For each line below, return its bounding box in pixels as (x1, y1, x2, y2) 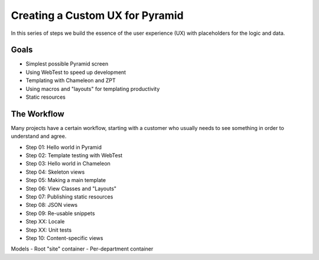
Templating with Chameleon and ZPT (25, 77, 116, 84)
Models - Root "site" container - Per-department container (11, 245, 154, 252)
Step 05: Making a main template (25, 177, 106, 184)
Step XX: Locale (25, 218, 65, 225)
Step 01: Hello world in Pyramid (25, 144, 102, 151)
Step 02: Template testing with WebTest (25, 152, 123, 159)
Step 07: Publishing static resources (25, 193, 113, 200)
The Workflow (11, 109, 64, 119)
